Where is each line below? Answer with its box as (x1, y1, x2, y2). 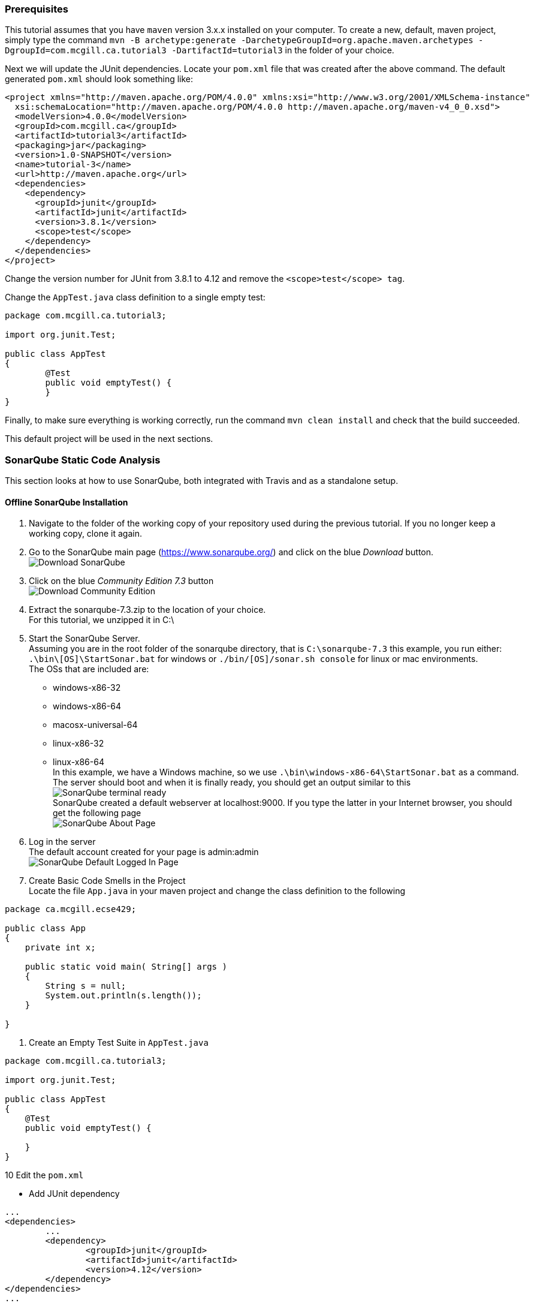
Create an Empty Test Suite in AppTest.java (29, 1037, 209, 1048)
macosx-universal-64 (53, 720, 138, 730)
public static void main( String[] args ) (25, 962, 227, 972)
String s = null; (45, 981, 126, 991)
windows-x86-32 (53, 682, 121, 693)
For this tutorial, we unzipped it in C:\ (29, 615, 174, 625)
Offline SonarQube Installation (5, 496, 128, 507)
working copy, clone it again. (29, 528, 142, 539)
